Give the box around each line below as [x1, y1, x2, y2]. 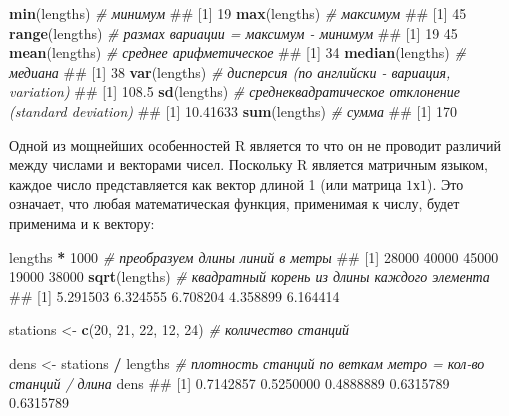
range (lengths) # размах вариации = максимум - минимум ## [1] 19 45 [9, 22, 458, 43]
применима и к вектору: [9, 212, 155, 233]
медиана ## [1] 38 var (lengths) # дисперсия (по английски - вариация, [9, 61, 451, 82]
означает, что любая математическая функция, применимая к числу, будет [9, 193, 460, 214]
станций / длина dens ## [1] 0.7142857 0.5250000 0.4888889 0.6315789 [9, 372, 450, 393]
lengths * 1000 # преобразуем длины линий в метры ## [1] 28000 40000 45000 [9, 246, 499, 267]
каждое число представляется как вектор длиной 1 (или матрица [9, 173, 402, 194]
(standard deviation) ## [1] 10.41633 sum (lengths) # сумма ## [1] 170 [9, 100, 457, 121]
